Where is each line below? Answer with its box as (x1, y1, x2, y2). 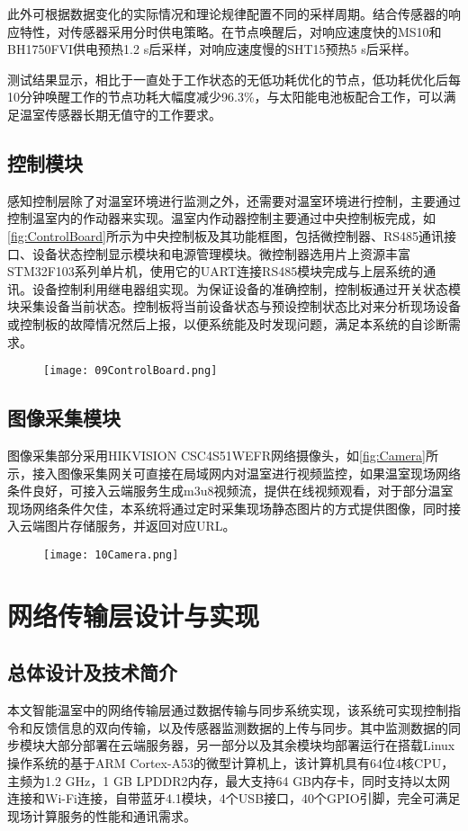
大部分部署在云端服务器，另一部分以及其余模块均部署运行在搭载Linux (44, 736, 455, 755)
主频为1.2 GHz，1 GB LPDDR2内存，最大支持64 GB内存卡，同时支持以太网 (7, 771, 451, 790)
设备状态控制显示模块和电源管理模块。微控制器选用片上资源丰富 (31, 244, 410, 263)
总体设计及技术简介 (7, 658, 177, 686)
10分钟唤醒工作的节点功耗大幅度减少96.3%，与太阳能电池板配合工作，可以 (7, 87, 444, 106)
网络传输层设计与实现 (7, 596, 260, 633)
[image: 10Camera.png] (43, 548, 179, 561)
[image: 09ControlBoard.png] (43, 364, 218, 378)
